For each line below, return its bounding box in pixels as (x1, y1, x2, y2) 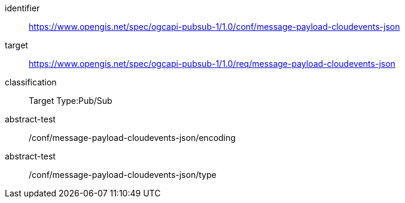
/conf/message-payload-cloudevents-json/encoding (29, 133, 236, 143)
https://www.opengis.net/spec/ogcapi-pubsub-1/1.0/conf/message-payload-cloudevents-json (29, 21, 400, 32)
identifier (5, 3, 40, 13)
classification (5, 77, 57, 87)
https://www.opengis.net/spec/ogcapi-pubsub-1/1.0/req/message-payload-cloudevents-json (29, 59, 395, 69)
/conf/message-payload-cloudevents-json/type (29, 170, 217, 180)
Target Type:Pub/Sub (29, 96, 112, 106)
